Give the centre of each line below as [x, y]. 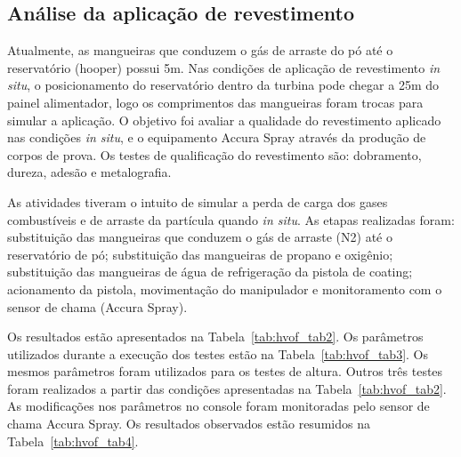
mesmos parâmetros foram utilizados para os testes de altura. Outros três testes [225, 371]
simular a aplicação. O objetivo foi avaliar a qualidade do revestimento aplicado [224, 120]
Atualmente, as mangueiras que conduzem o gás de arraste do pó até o [200, 50]
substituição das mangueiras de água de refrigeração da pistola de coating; [210, 272]
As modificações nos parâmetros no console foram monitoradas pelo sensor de [218, 406]
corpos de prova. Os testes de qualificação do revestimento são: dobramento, [214, 154]
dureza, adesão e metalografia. [89, 172]
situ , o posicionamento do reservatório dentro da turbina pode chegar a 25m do [223, 85]
